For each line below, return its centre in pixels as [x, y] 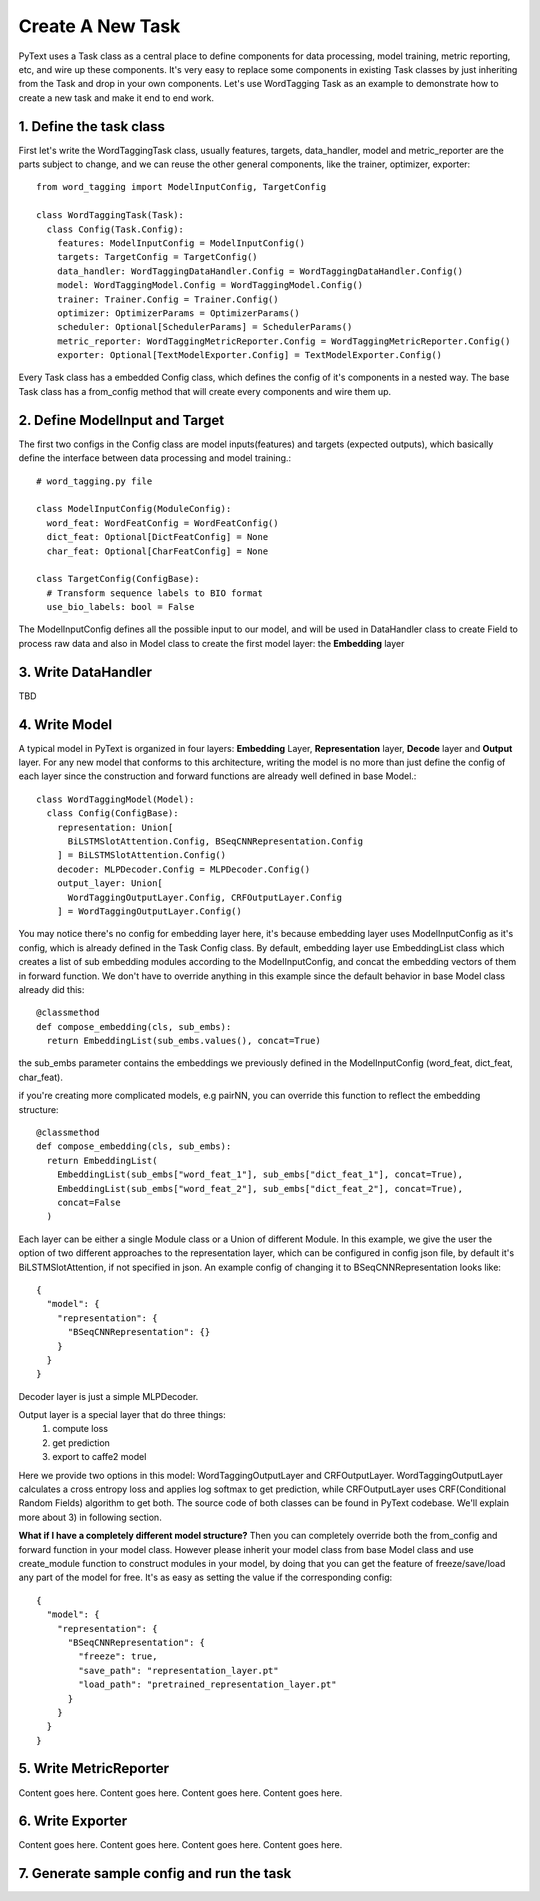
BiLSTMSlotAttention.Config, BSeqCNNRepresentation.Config [215, 841]
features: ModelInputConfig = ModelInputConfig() [180, 243]
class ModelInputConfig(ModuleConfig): [134, 509]
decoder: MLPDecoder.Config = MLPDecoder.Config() [183, 869]
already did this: [51, 989]
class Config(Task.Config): [115, 229]
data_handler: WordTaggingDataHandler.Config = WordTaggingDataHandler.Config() [260, 271]
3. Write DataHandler [85, 671]
